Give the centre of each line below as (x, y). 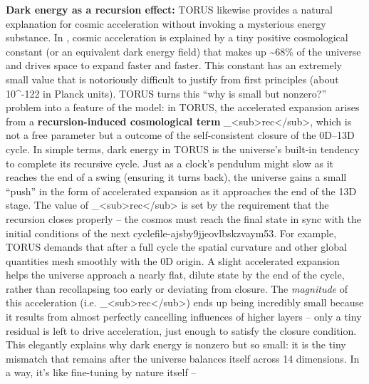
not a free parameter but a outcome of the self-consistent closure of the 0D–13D (180, 135)
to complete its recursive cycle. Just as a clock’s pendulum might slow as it (170, 163)
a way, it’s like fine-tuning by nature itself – (101, 372)
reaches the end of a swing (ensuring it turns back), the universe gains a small (176, 177)
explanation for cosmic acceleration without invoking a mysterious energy (166, 23)
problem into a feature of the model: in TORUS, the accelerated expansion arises (183, 107)
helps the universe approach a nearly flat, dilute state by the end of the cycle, (175, 275)
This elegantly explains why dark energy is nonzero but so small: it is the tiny (176, 344)
